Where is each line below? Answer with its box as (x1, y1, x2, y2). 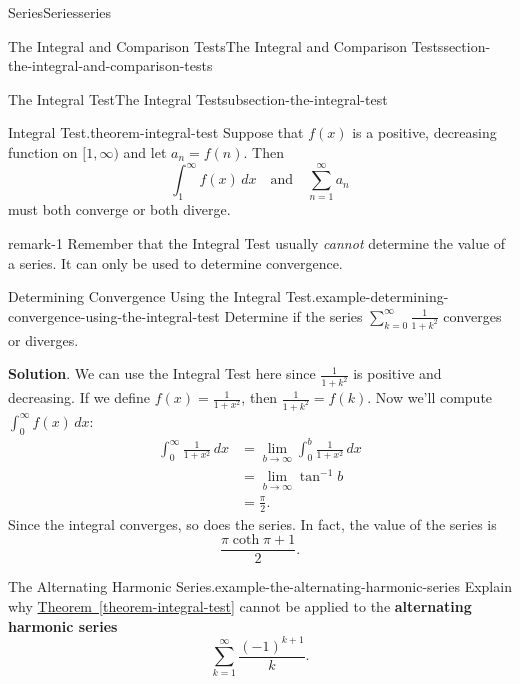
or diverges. (8, 329, 79, 350)
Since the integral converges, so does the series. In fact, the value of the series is (8, 513, 497, 534)
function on (8, 141, 78, 162)
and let (123, 141, 167, 162)
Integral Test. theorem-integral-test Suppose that (8, 122, 304, 143)
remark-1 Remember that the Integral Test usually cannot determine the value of (8, 232, 506, 253)
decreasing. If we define (8, 387, 151, 408)
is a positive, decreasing (352, 122, 497, 143)
